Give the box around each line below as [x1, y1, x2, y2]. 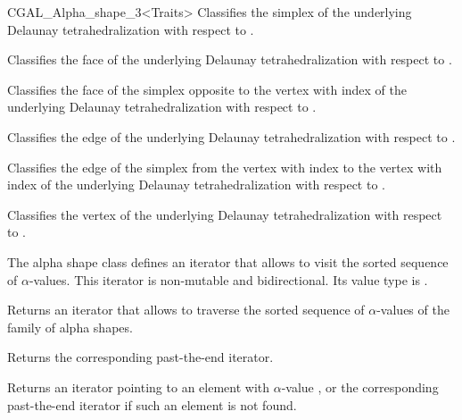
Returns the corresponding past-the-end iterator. [7, 348, 274, 366]
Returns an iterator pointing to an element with [7, 377, 270, 396]
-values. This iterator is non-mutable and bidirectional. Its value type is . [29, 270, 428, 289]
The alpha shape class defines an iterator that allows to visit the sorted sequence [7, 252, 449, 271]
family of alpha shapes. [7, 317, 133, 336]
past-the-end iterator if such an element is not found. [7, 395, 297, 414]
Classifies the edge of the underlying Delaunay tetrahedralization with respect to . [7, 127, 456, 146]
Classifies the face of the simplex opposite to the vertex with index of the [7, 80, 407, 98]
